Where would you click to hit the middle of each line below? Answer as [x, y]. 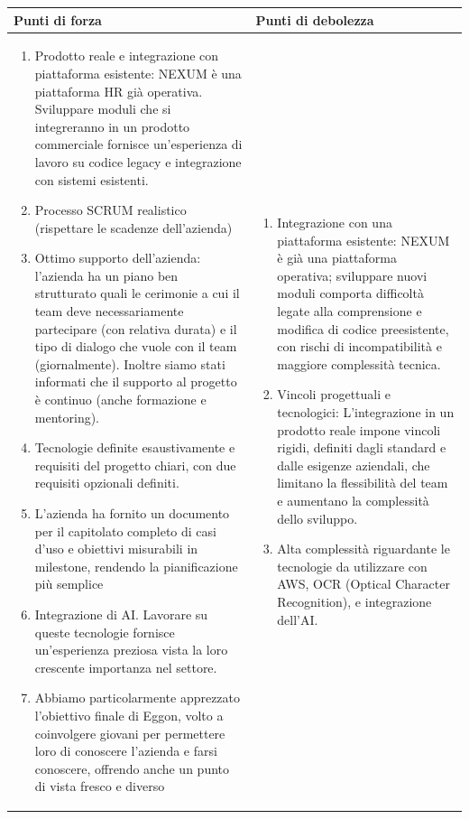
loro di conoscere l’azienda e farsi [126, 751]
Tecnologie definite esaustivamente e [135, 447]
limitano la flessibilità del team [363, 483]
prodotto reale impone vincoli [359, 429]
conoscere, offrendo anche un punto [132, 768]
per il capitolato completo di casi [125, 530]
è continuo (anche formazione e [120, 400]
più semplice [69, 584]
